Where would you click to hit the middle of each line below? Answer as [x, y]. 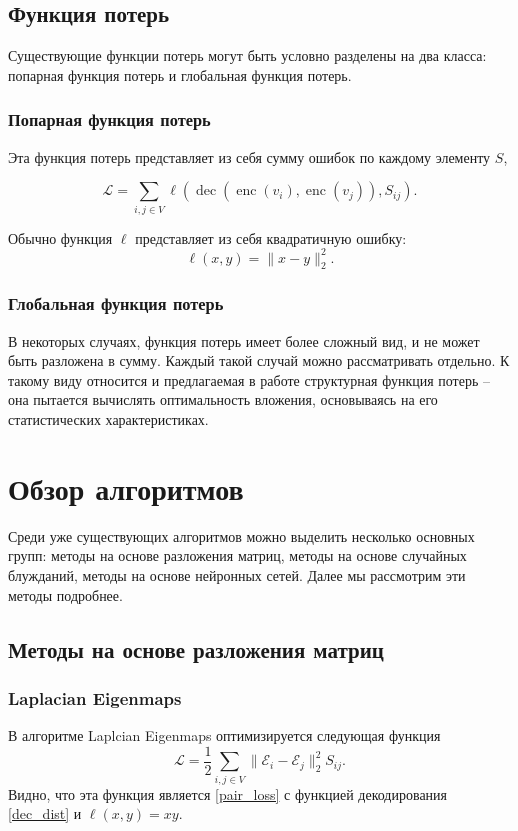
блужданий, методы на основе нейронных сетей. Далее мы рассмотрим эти [237, 574]
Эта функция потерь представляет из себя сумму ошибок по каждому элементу [249, 156]
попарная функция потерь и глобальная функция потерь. [180, 74]
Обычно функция [60, 237]
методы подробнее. [65, 594]
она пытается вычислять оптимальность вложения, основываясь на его [223, 399]
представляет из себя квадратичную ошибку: [271, 237]
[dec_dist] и [45, 813]
